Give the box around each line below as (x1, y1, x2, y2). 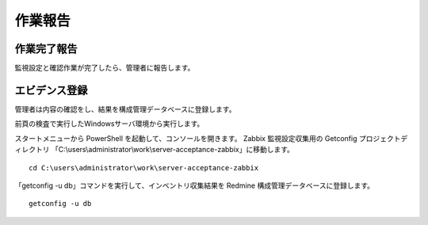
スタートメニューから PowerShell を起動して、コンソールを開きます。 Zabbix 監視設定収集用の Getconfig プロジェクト (14, 133, 401, 143)
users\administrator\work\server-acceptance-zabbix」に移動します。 (67, 145, 295, 154)
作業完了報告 (14, 42, 78, 55)
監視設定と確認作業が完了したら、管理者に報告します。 (14, 63, 195, 73)
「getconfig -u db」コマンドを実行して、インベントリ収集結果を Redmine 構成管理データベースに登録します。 (14, 181, 375, 190)
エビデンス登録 (14, 83, 88, 97)
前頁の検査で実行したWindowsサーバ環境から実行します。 (14, 119, 204, 128)
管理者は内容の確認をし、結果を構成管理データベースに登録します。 (14, 104, 236, 114)
